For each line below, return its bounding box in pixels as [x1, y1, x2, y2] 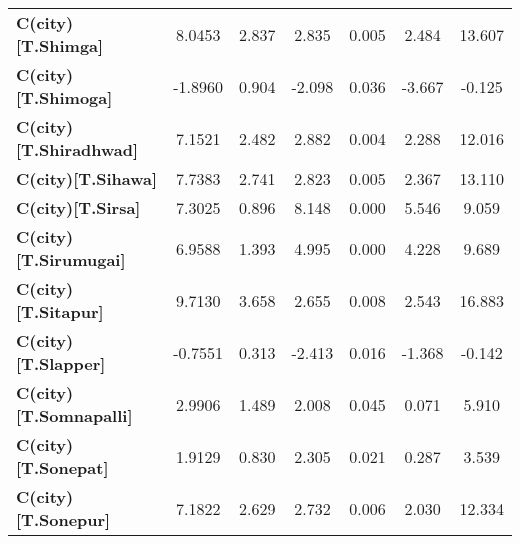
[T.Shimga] [16, 34, 104, 57]
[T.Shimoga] [16, 86, 113, 109]
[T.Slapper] [16, 352, 106, 375]
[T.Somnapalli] [16, 404, 133, 427]
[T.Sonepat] [16, 456, 109, 479]
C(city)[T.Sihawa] [16, 167, 158, 190]
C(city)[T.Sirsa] [16, 196, 141, 219]
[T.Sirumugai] [16, 248, 126, 271]
